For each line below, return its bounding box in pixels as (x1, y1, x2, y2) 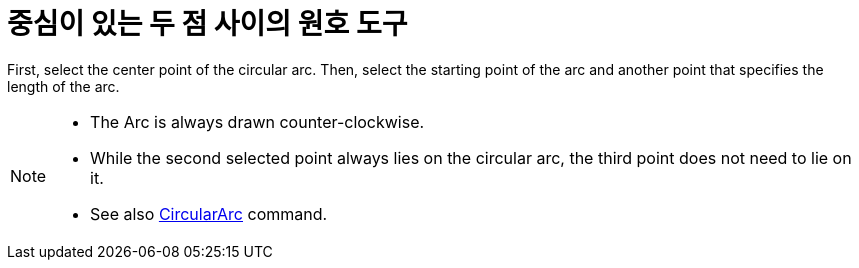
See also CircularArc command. (90, 203, 328, 224)
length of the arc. (7, 77, 120, 95)
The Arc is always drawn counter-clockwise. (90, 111, 425, 132)
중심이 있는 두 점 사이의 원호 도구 (7, 7, 408, 41)
